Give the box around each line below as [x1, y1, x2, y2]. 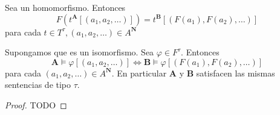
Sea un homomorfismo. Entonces [5, 1, 126, 13]
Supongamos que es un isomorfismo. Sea [5, 46, 154, 58]
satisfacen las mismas [196, 66, 275, 79]
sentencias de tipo [5, 78, 71, 91]
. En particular [111, 66, 167, 79]
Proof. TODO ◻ [5, 98, 67, 111]
